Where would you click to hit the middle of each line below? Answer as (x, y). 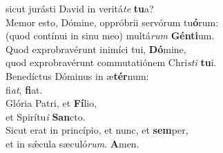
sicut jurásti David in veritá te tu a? (80, 8)
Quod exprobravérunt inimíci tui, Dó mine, (96, 49)
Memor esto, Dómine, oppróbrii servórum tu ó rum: (112, 22)
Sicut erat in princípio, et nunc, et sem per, (97, 130)
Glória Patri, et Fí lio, (51, 103)
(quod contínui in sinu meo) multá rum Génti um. (110, 35)
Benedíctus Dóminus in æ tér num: (77, 75)
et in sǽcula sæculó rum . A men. (72, 143)
